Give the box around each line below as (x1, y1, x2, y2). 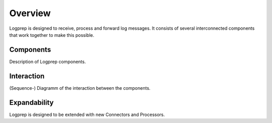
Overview (9, 8, 51, 19)
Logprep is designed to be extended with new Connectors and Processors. (9, 111, 165, 117)
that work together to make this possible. (9, 32, 95, 38)
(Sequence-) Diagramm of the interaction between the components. (9, 85, 151, 91)
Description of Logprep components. (9, 58, 86, 65)
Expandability (9, 98, 54, 107)
